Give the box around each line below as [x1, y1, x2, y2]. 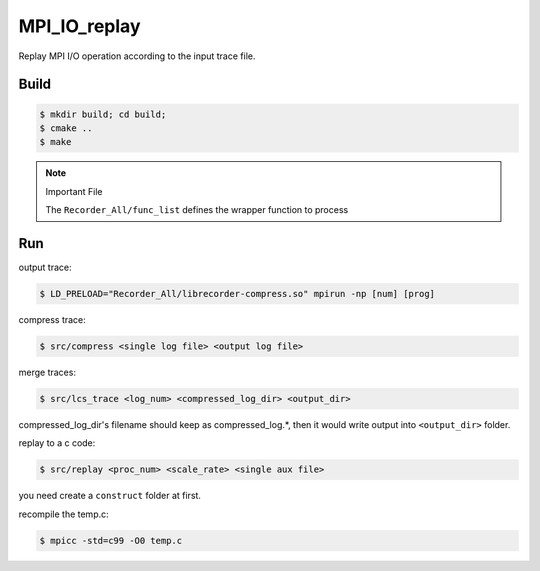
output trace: [18, 261, 72, 273]
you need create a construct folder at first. [18, 490, 202, 502]
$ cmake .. [39, 122, 93, 134]
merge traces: [18, 366, 77, 378]
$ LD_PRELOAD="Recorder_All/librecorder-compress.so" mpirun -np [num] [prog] [39, 288, 435, 299]
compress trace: [18, 313, 87, 325]
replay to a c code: [18, 437, 96, 449]
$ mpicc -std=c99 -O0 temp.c [39, 535, 183, 546]
